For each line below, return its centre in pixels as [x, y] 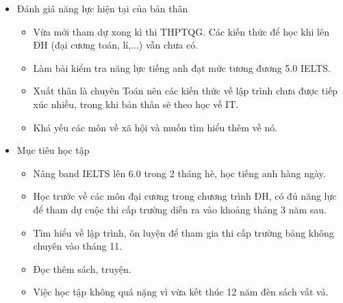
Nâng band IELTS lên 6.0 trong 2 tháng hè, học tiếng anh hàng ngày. [179, 173]
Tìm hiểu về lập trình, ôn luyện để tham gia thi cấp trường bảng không [183, 232]
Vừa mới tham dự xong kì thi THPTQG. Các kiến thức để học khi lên [181, 31]
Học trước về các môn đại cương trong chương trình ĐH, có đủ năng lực [185, 196]
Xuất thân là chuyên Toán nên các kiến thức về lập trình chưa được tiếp [186, 91]
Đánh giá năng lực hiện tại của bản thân [102, 8]
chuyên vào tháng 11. [78, 246]
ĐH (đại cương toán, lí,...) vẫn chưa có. [116, 45]
